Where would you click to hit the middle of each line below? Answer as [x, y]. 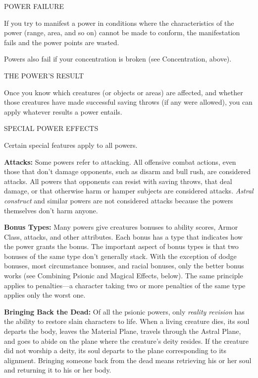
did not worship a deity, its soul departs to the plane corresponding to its [115, 350]
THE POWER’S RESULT [44, 75]
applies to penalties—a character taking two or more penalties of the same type [125, 285]
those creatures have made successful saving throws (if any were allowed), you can [128, 102]
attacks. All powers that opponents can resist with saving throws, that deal [118, 181]
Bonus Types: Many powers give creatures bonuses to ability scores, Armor [121, 227]
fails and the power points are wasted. [62, 42]
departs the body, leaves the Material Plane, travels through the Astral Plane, [123, 331]
